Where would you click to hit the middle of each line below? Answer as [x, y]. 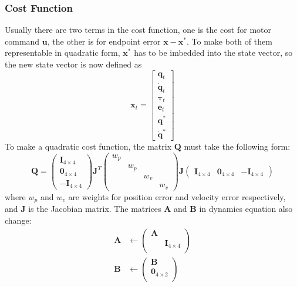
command [22, 41]
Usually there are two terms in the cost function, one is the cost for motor [138, 30]
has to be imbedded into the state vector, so [213, 53]
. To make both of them [230, 41]
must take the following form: [237, 146]
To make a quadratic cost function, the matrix [88, 146]
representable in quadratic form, [63, 53]
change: [18, 220]
